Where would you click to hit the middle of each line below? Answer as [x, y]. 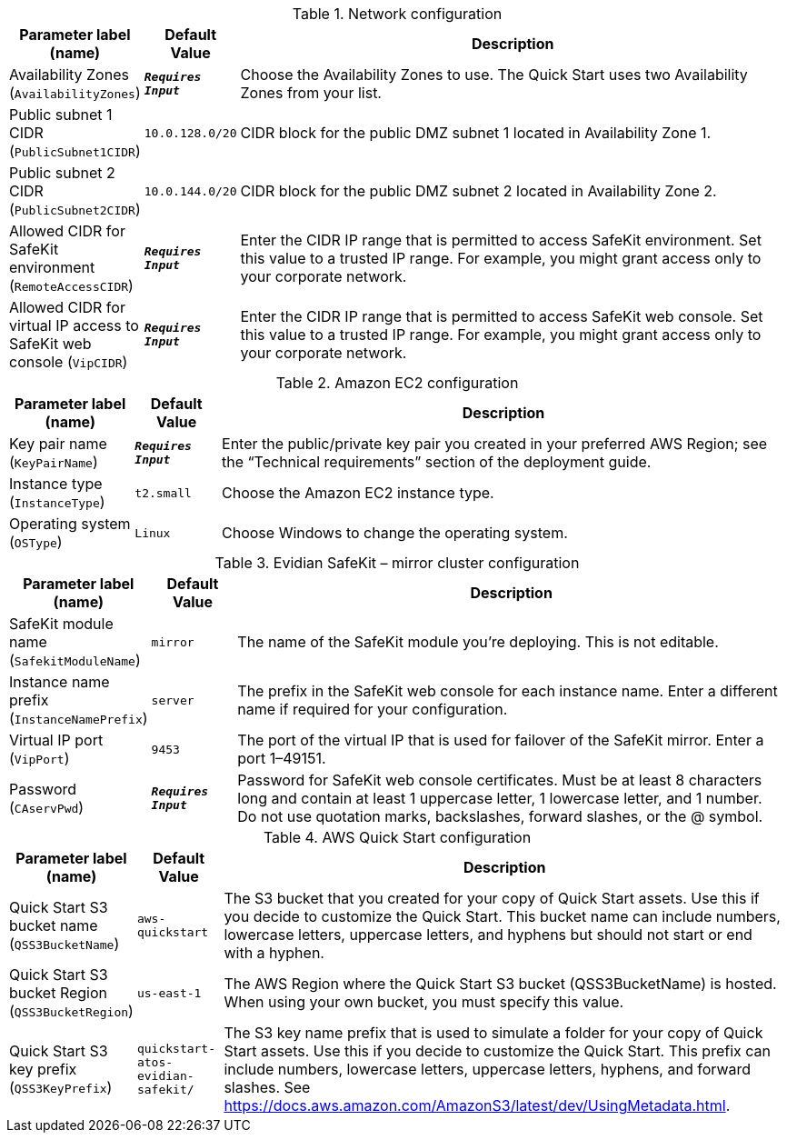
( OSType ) [36, 542]
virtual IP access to [74, 325]
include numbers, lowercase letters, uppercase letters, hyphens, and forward [488, 1069]
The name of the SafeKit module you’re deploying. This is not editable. [478, 642]
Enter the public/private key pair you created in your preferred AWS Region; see [495, 444]
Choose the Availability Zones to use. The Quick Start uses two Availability [494, 75]
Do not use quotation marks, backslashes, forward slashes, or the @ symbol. [500, 816]
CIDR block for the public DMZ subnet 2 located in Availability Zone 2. [478, 191]
